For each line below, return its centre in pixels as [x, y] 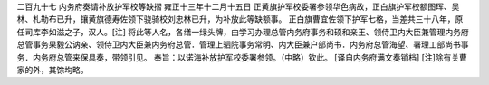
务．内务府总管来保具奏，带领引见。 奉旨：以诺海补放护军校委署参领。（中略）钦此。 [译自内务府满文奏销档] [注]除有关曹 [242, 57]
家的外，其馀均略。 [53, 70]
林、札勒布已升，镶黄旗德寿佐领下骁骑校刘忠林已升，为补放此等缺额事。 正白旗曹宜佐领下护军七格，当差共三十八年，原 [240, 19]
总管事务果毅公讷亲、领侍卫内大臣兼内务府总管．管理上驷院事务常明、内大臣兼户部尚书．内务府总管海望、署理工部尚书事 [243, 44]
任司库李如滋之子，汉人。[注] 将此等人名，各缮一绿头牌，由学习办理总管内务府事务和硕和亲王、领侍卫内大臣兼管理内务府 [243, 32]
